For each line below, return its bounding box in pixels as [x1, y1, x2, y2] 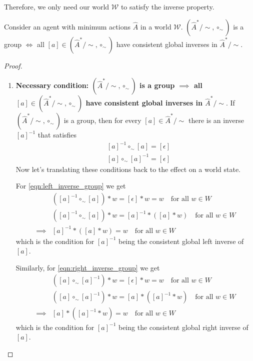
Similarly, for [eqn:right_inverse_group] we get [15, 262, 160, 272]
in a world [140, 21, 171, 31]
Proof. [4, 60, 22, 70]
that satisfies [37, 129, 77, 140]
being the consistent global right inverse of [118, 321, 248, 332]
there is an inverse [188, 115, 244, 125]
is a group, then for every [63, 115, 141, 125]
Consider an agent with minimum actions [4, 21, 130, 31]
